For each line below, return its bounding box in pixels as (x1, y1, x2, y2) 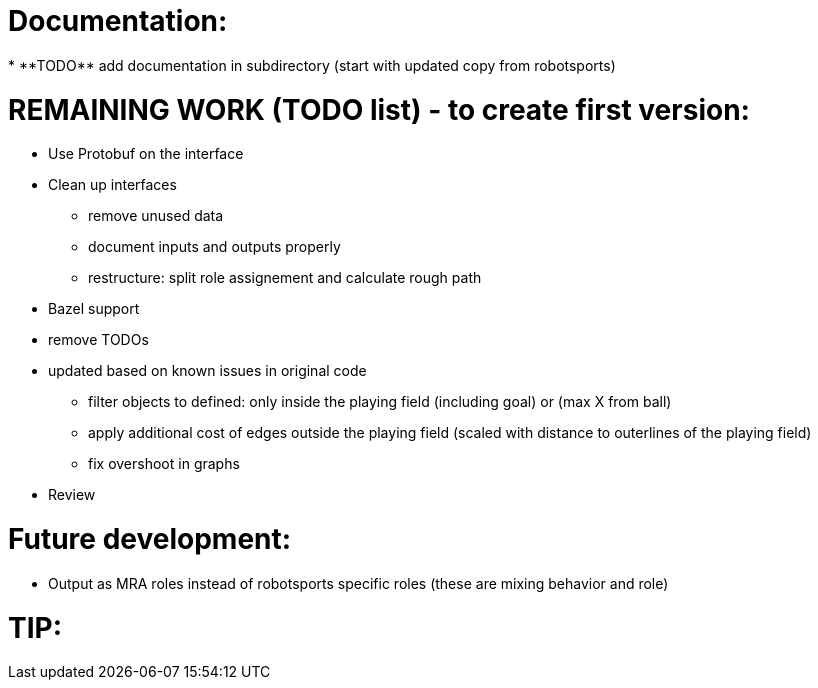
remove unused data (88, 207, 224, 225)
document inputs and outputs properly (88, 238, 341, 256)
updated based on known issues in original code (48, 362, 367, 380)
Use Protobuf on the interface (48, 145, 244, 163)
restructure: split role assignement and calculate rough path (88, 269, 482, 287)
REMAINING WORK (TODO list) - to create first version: (8, 92, 750, 127)
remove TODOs (48, 331, 149, 349)
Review (48, 486, 96, 504)
